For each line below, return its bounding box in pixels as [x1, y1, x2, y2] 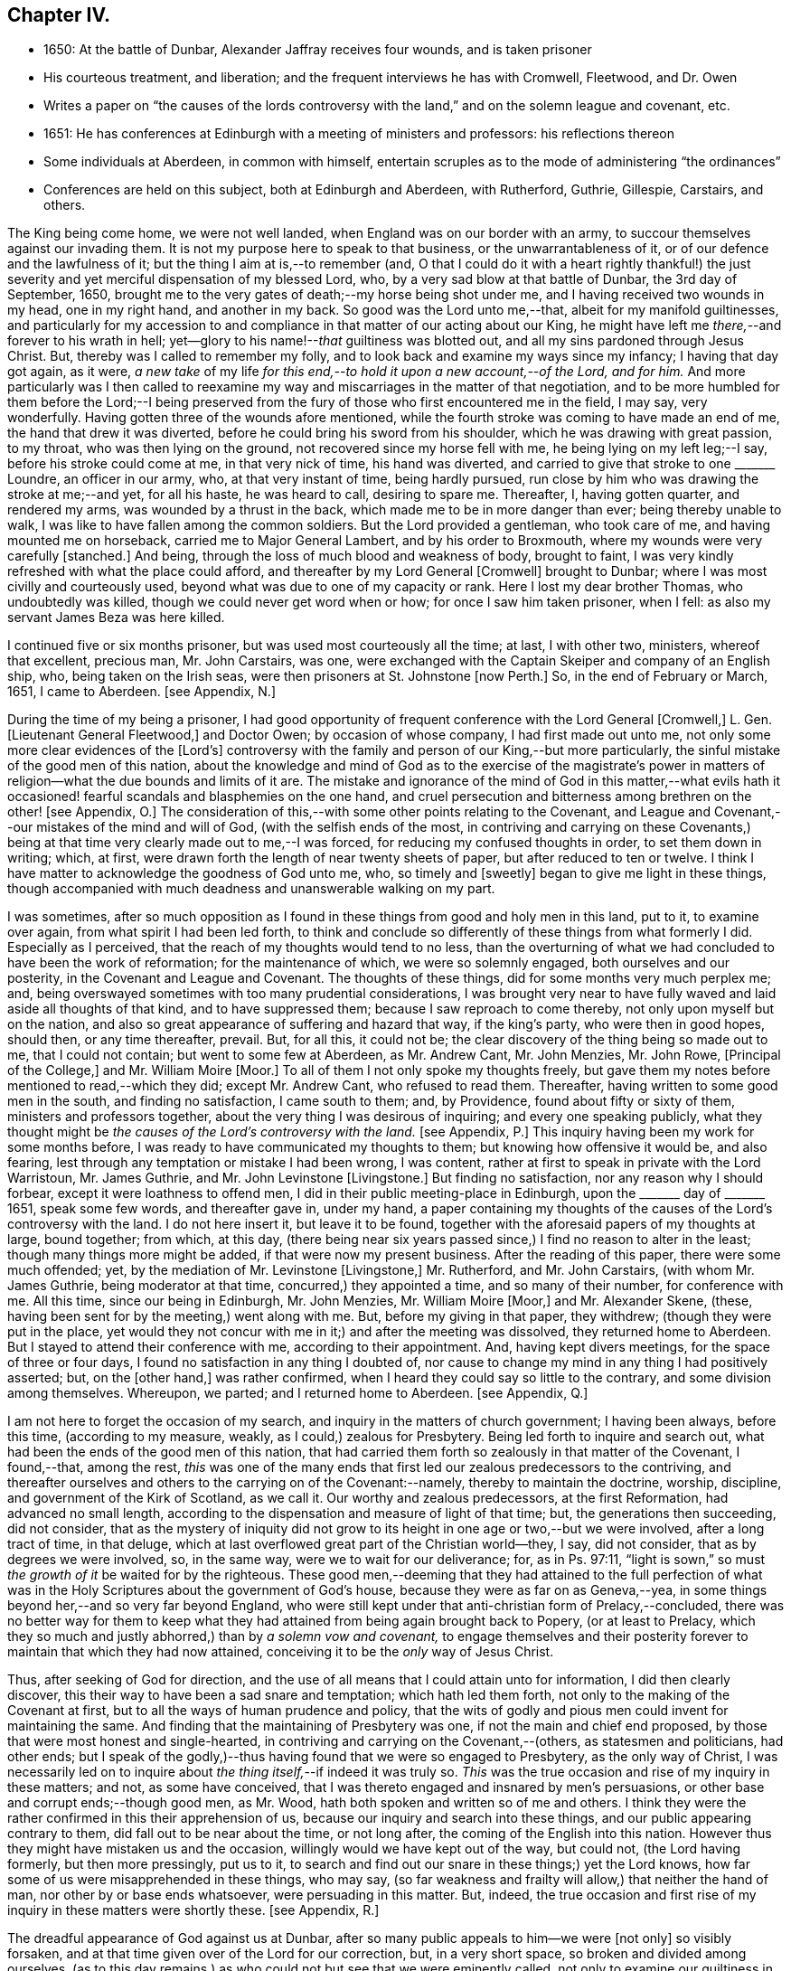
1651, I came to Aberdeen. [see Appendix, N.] [7, 684, 277, 700]
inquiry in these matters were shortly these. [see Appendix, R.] [7, 1902, 380, 1919]
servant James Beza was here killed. [7, 609, 225, 626]
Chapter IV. [7, 4, 111, 26]
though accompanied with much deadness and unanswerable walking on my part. [7, 881, 495, 897]
